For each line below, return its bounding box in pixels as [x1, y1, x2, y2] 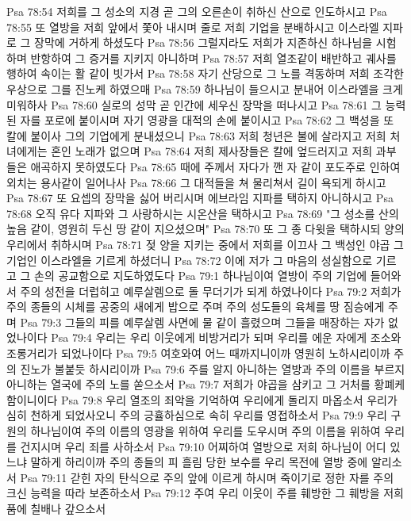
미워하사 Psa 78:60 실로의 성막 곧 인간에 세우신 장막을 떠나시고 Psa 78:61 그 [6, 96, 382, 113]
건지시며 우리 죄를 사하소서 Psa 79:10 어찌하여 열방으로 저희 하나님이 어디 [20, 438, 386, 454]
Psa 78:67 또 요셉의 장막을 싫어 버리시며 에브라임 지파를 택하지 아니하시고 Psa [6, 190, 394, 206]
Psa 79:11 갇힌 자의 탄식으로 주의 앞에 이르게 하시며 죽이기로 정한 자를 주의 [20, 469, 394, 485]
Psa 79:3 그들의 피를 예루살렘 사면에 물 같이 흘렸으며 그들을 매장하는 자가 [20, 313, 385, 330]
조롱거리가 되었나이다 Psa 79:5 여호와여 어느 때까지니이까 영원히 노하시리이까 [6, 345, 390, 362]
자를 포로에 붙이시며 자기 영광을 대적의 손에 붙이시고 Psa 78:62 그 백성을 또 [20, 112, 394, 128]
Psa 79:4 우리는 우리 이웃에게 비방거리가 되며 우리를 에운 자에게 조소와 [51, 329, 401, 346]
